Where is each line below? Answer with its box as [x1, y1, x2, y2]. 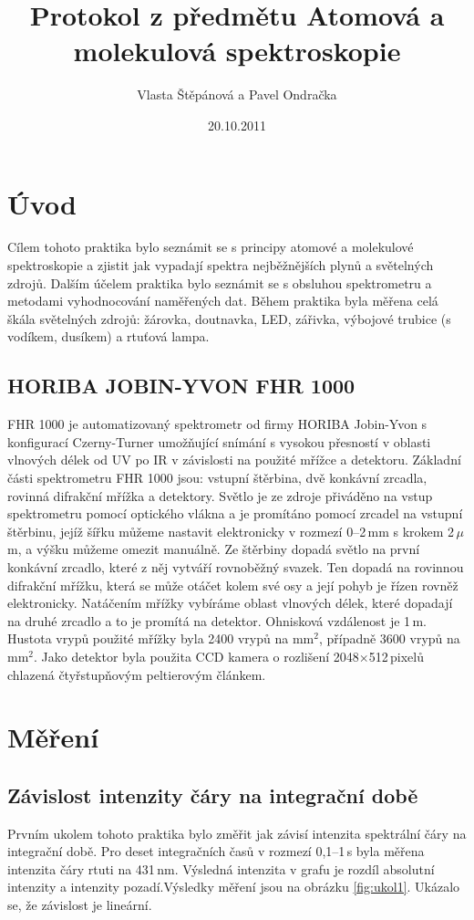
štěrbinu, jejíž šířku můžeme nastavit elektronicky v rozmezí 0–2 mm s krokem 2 [7, 521, 455, 540]
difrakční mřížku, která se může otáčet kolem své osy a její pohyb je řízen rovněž [7, 575, 459, 594]
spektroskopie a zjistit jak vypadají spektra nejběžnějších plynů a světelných [7, 256, 434, 275]
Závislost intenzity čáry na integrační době [7, 780, 418, 809]
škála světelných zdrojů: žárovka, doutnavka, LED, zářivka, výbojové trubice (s [7, 308, 451, 328]
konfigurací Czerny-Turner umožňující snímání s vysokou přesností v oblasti [7, 432, 431, 451]
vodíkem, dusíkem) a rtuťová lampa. [7, 327, 210, 346]
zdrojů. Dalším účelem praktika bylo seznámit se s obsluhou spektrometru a [7, 273, 432, 292]
